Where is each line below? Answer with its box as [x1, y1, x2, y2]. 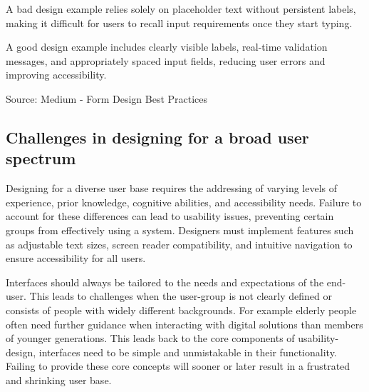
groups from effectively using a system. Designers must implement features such [6, 222, 354, 237]
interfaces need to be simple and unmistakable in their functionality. [38, 344, 337, 359]
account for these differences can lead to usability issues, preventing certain [6, 208, 334, 223]
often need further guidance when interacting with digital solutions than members [6, 316, 363, 331]
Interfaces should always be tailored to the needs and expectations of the [6, 274, 324, 289]
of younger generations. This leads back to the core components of [6, 331, 295, 346]
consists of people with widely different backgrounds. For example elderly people [6, 302, 357, 317]
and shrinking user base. [6, 372, 112, 387]
